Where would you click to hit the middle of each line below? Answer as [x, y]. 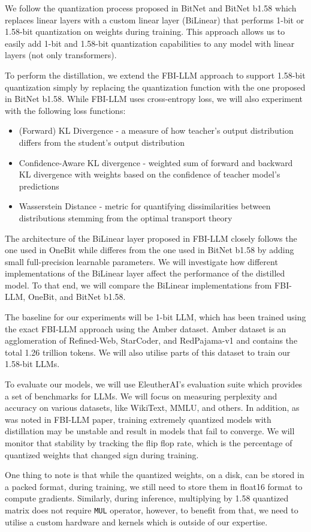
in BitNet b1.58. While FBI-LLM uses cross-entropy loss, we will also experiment [154, 99]
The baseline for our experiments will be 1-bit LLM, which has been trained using [155, 317]
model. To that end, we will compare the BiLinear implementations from [138, 285]
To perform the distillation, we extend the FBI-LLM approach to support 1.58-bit [155, 75]
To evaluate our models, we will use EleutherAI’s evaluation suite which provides [154, 384]
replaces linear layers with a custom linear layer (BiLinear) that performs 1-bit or [155, 19]
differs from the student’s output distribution [102, 142]
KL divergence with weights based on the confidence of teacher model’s [150, 174]
